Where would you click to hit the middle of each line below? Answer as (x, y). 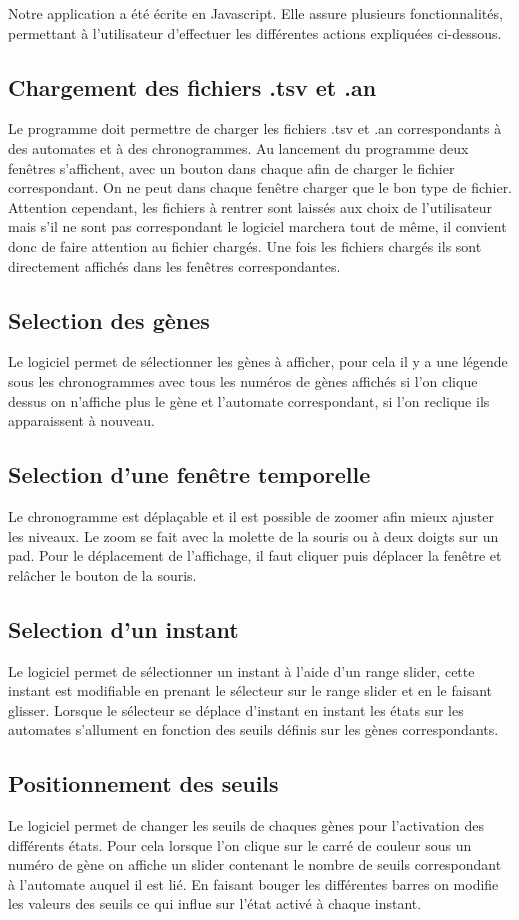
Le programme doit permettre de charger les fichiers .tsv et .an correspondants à (255, 128)
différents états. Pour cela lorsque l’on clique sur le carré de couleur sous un (240, 844)
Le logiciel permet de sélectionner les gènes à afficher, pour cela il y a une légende (258, 361)
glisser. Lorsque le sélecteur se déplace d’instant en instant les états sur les (236, 709)
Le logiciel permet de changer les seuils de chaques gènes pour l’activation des (246, 825)
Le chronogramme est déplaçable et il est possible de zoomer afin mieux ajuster (251, 515)
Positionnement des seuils (143, 783)
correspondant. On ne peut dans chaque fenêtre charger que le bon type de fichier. (260, 187)
